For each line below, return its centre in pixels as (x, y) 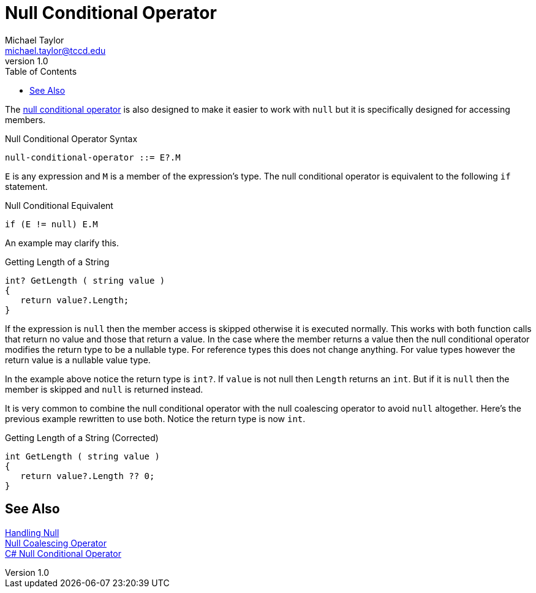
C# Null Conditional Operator (63, 553)
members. (25, 119)
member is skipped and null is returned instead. (104, 389)
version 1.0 (27, 61)
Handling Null (32, 532)
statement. (26, 186)
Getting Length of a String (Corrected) (82, 437)
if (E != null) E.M (51, 224)
